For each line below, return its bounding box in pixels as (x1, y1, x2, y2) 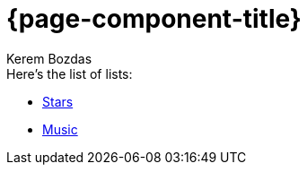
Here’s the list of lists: (6, 65, 133, 82)
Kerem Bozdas (6, 50, 92, 66)
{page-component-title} (6, 4, 302, 34)
